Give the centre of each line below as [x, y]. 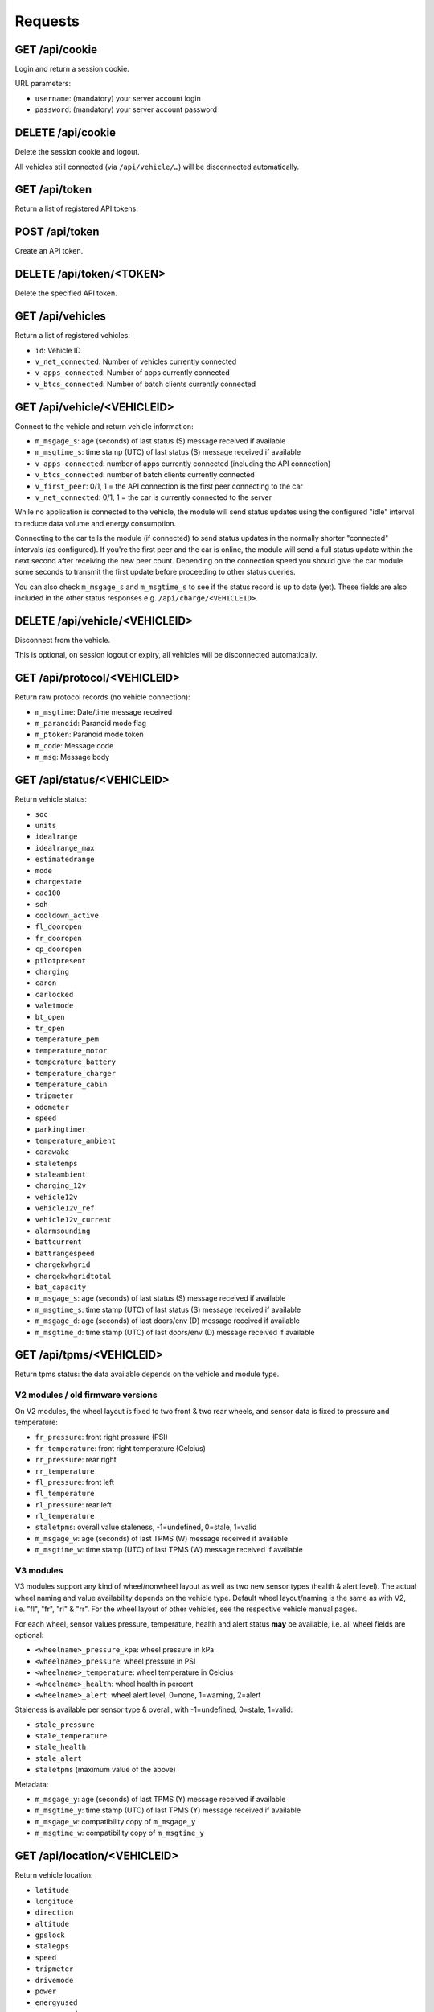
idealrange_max [65, 848]
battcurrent [58, 1242]
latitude [52, 1890]
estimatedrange [65, 860]
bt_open [50, 1017]
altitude [52, 1924]
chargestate [58, 882]
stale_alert [58, 1758]
